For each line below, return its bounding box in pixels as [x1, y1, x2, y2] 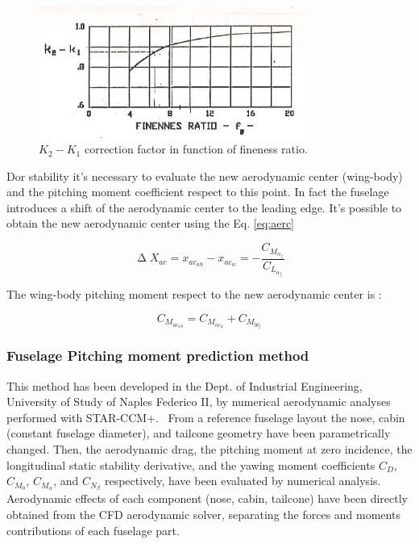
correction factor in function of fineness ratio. [84, 140, 308, 157]
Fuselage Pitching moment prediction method [6, 345, 309, 366]
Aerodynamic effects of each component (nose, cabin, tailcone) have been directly [6, 490, 408, 507]
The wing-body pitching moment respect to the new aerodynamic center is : [6, 286, 382, 303]
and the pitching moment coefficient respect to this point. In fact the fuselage [6, 183, 389, 200]
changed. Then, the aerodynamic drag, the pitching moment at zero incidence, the [6, 441, 413, 458]
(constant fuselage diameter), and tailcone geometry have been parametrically [6, 425, 391, 441]
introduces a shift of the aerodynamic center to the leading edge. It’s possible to [6, 199, 402, 216]
